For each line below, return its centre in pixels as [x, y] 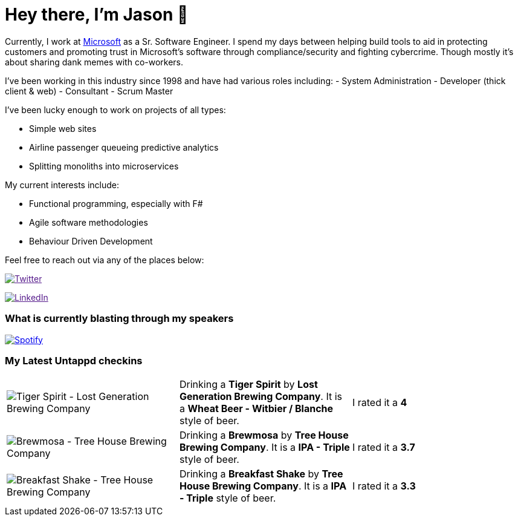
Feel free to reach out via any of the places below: [105, 260]
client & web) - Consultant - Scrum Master [89, 91]
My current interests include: [62, 185]
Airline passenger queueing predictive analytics [124, 147]
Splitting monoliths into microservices [104, 166]
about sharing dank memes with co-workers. [94, 62]
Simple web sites [63, 128]
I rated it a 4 [380, 403]
